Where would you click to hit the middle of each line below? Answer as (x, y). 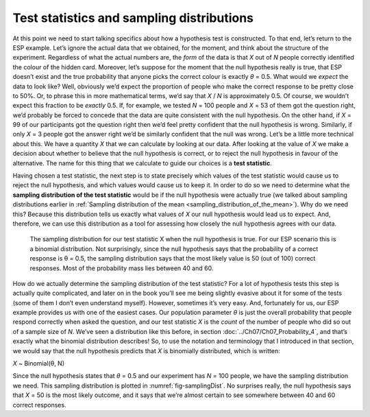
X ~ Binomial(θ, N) (39, 364)
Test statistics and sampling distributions (133, 18)
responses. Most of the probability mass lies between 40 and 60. (122, 268)
